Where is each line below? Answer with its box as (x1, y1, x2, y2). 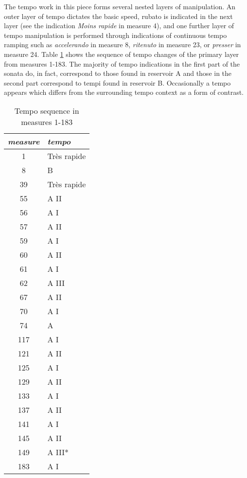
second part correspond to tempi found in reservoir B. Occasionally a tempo (4, 77, 231, 88)
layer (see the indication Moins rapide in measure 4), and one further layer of (4, 20, 234, 31)
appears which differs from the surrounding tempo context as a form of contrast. (4, 87, 244, 97)
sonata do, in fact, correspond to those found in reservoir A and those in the (4, 68, 232, 78)
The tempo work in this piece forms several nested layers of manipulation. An (4, 1, 236, 11)
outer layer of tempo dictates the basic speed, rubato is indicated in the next (4, 11, 233, 21)
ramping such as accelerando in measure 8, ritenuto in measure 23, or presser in (4, 39, 241, 50)
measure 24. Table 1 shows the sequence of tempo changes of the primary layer (4, 49, 239, 59)
